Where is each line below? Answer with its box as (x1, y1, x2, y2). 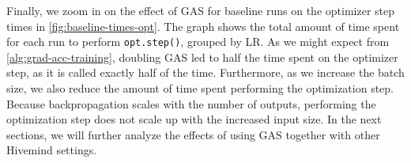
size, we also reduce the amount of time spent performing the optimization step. (6, 80, 394, 97)
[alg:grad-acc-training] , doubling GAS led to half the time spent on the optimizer (6, 48, 398, 65)
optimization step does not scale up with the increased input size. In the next (6, 111, 382, 127)
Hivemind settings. (6, 142, 97, 158)
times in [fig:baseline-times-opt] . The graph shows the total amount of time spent (6, 17, 400, 34)
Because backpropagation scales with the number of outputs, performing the (6, 95, 376, 112)
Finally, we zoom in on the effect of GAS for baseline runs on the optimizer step (6, 2, 395, 18)
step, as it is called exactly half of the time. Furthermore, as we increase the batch (6, 64, 405, 81)
